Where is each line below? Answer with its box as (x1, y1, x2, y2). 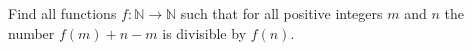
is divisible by (162, 22, 247, 43)
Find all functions (8, 3, 117, 23)
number (8, 22, 55, 43)
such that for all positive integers (180, 3, 383, 23)
